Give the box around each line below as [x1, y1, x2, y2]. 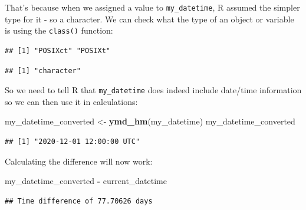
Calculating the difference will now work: [5, 155, 153, 167]
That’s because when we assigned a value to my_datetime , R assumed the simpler [5, 1, 300, 13]
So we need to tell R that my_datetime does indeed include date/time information [5, 84, 302, 96]
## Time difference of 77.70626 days [5, 196, 153, 205]
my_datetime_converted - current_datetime [5, 175, 167, 187]
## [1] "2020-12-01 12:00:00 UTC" [5, 137, 140, 146]
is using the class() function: [5, 24, 113, 37]
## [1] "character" [5, 66, 81, 75]
